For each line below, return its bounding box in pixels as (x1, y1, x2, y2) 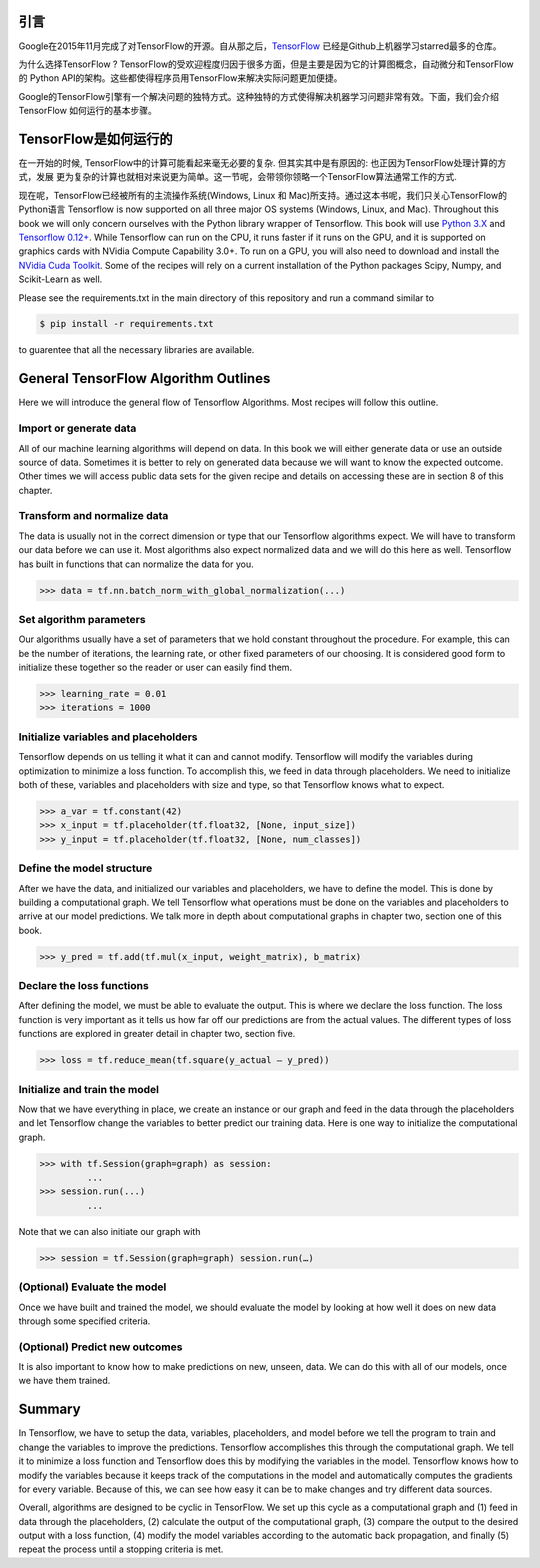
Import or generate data (18, 421, 137, 435)
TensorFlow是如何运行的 (18, 130, 173, 147)
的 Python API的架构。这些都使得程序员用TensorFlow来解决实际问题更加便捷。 (18, 72, 343, 84)
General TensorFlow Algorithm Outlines (18, 370, 271, 387)
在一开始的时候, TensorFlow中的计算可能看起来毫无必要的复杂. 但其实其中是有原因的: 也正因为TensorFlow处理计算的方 (18, 156, 507, 169)
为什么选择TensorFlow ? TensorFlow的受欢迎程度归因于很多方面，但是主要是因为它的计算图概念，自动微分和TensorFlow (18, 58, 514, 70)
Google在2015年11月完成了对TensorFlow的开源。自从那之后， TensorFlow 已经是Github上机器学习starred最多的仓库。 (18, 40, 502, 52)
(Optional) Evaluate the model (18, 1280, 167, 1294)
